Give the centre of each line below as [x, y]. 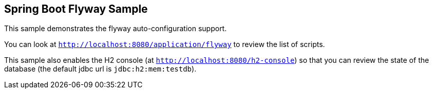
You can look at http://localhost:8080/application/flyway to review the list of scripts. [165, 44]
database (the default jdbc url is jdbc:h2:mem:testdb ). [100, 69]
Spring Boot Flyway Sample [76, 9]
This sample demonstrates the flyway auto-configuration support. [116, 29]
